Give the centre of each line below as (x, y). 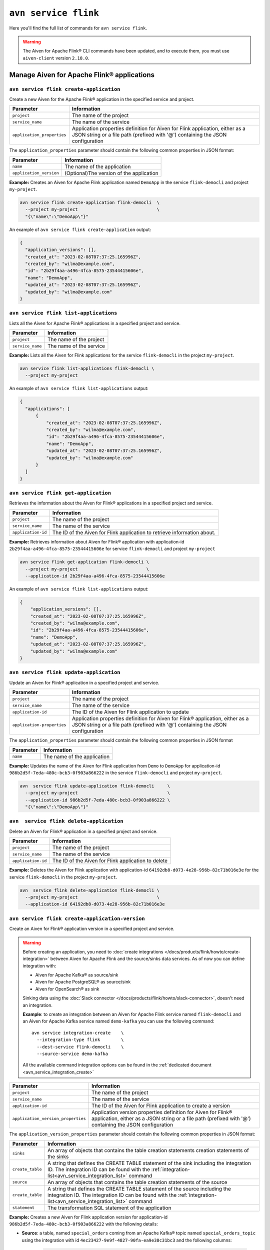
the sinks (58, 1156)
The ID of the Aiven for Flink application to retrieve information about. (134, 532)
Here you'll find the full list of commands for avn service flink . (78, 28)
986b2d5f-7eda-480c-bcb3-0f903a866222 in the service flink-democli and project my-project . (116, 772)
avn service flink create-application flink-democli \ (90, 203)
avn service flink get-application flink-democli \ (84, 562)
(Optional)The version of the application (111, 173)
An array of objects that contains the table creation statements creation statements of (148, 1150)
